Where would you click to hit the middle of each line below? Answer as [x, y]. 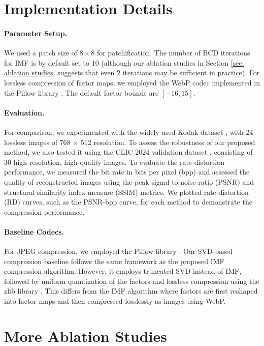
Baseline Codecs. [34, 231]
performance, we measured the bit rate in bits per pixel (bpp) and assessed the [127, 172]
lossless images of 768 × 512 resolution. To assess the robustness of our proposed [130, 142]
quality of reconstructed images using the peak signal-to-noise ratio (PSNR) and [129, 181]
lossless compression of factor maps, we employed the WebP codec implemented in [132, 82]
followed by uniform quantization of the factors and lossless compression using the [132, 281]
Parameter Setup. [36, 33]
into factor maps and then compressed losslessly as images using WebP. [115, 301]
